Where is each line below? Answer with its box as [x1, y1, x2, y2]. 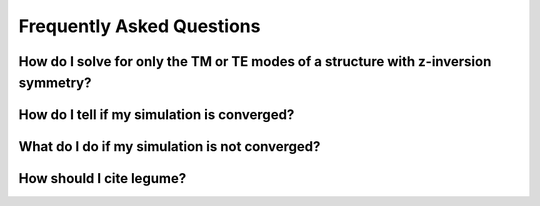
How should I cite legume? [18, 170, 187, 187]
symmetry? [18, 74, 92, 91]
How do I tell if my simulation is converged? [18, 106, 295, 123]
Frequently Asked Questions [18, 15, 261, 37]
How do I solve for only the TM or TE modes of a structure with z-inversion [18, 53, 492, 70]
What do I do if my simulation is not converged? [18, 138, 321, 155]
